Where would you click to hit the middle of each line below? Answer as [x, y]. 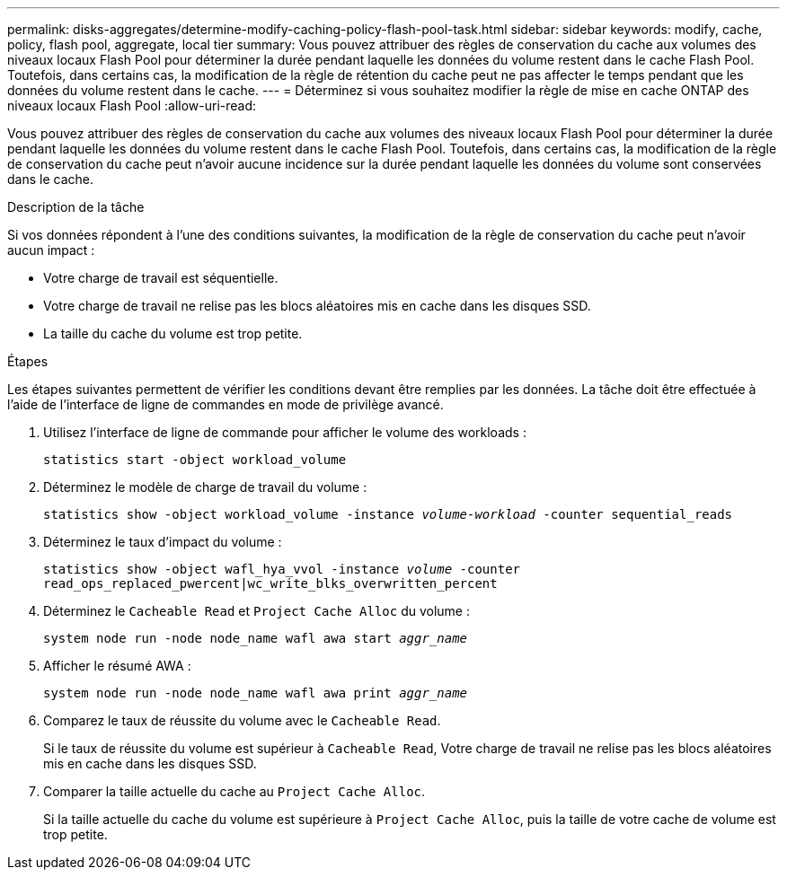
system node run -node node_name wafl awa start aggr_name [256, 638]
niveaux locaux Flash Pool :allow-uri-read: [132, 105]
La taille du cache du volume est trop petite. [173, 333]
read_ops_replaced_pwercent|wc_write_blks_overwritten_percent [270, 583]
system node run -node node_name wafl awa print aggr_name [256, 693]
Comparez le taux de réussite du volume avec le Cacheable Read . [242, 720]
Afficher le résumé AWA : [117, 666]
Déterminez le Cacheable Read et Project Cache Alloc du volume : [256, 611]
